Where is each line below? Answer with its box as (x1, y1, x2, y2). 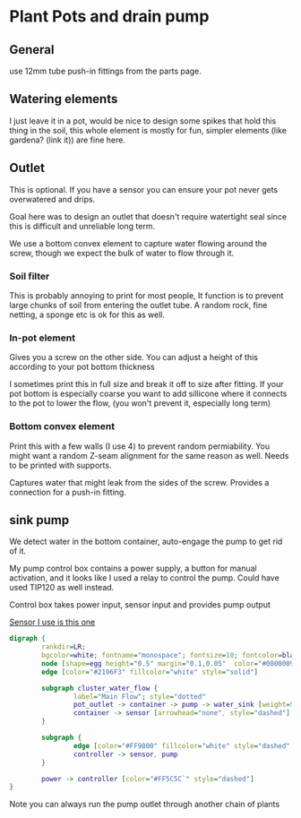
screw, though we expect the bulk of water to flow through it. (9, 247, 235, 258)
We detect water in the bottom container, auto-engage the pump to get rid (9, 536, 283, 547)
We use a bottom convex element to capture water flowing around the (9, 237, 267, 248)
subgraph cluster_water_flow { (41, 684, 159, 693)
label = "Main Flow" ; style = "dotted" (73, 692, 206, 701)
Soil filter (9, 270, 50, 282)
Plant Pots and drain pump (9, 6, 210, 27)
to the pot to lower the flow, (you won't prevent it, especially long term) (9, 398, 271, 409)
